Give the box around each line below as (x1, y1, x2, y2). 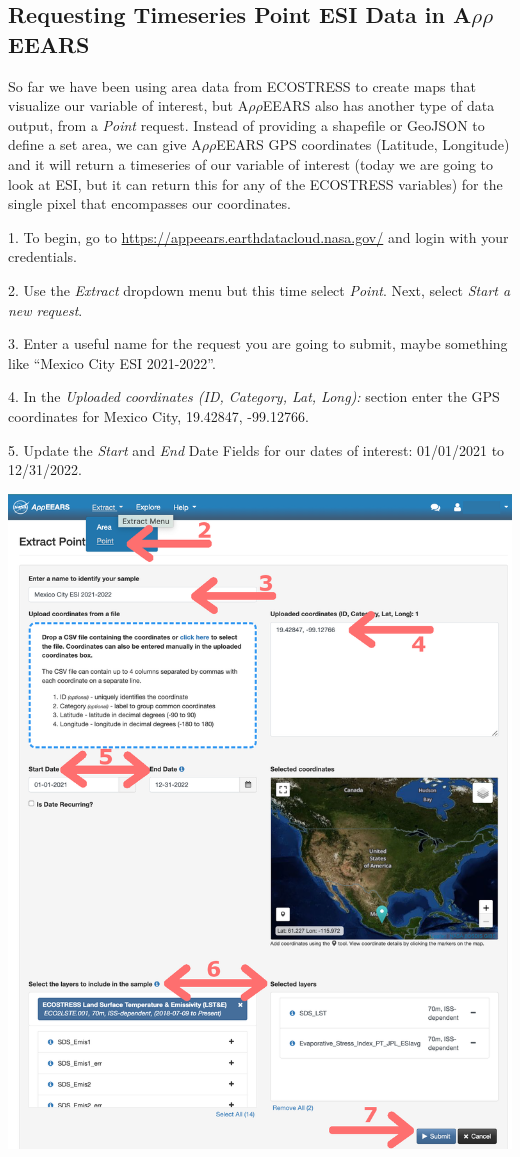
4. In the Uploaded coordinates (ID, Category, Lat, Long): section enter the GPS (8, 386, 500, 407)
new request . (8, 299, 83, 320)
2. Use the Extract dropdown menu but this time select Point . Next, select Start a (8, 279, 511, 300)
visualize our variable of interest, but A (8, 95, 249, 116)
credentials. (8, 246, 77, 267)
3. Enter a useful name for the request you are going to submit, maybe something (8, 333, 508, 354)
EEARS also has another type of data (262, 95, 495, 116)
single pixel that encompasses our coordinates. (8, 193, 291, 214)
